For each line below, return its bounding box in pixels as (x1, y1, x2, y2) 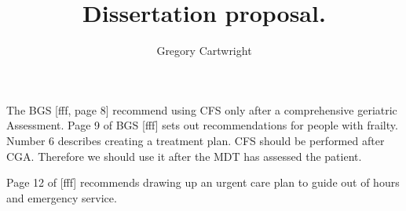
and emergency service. (6, 189, 117, 206)
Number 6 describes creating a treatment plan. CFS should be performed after (6, 132, 385, 148)
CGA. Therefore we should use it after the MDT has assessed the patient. (6, 147, 362, 164)
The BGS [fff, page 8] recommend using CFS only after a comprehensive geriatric (6, 101, 397, 118)
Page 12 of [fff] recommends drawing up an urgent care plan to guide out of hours (6, 174, 400, 191)
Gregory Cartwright (156, 42, 252, 59)
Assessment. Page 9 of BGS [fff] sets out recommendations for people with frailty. (6, 117, 398, 133)
